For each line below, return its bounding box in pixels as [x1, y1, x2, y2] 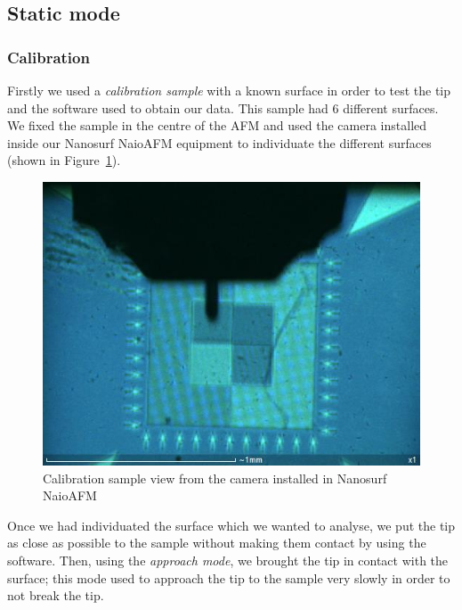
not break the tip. [7, 586, 104, 605]
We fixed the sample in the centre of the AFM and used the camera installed [7, 116, 427, 135]
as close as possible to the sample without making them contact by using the [7, 533, 426, 552]
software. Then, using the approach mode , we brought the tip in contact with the [7, 550, 449, 569]
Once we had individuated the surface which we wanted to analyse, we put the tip [7, 515, 456, 534]
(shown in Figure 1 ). [7, 151, 121, 169]
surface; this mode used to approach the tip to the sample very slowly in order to [7, 568, 450, 587]
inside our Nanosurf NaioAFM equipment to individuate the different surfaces [7, 133, 432, 152]
